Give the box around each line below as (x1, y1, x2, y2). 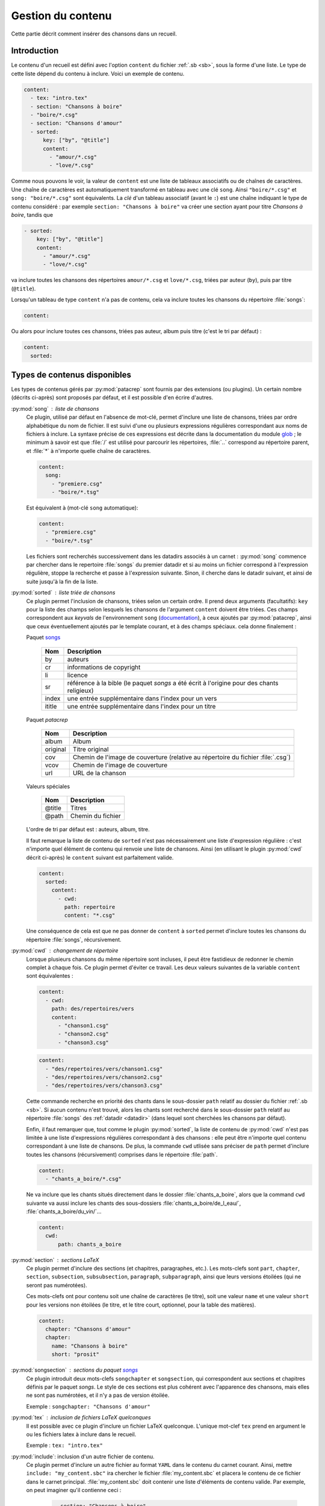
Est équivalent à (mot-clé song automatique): (26, 504, 138, 511)
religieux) (67, 686, 94, 695)
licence (67, 670, 88, 679)
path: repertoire (64, 904, 116, 911)
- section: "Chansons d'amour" (30, 120, 123, 127)
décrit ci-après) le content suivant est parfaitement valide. (26, 854, 174, 861)
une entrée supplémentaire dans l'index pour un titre (67, 702, 216, 710)
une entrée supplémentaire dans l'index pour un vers (67, 694, 217, 702)
